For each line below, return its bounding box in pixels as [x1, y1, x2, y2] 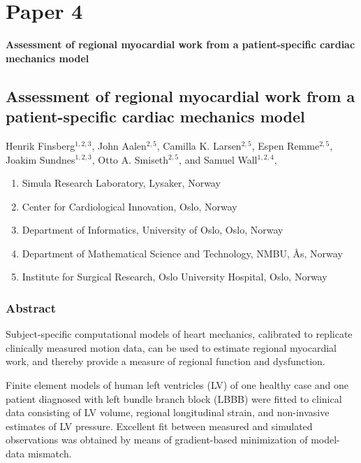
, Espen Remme [251, 138, 320, 152]
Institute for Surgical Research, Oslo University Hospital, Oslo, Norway [22, 269, 327, 284]
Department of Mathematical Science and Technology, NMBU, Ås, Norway [22, 245, 343, 260]
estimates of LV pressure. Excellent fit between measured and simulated [6, 418, 313, 433]
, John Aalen [91, 138, 147, 152]
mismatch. [27, 446, 72, 461]
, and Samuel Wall [179, 152, 258, 166]
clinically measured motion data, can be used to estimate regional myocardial [6, 340, 337, 355]
